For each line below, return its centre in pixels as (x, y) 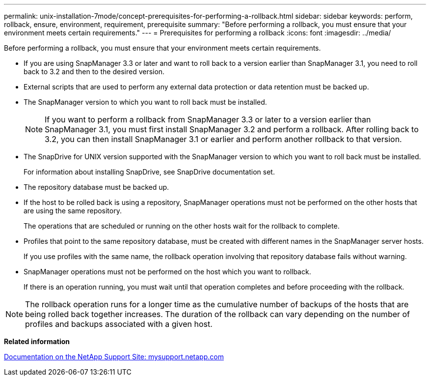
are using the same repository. (73, 211)
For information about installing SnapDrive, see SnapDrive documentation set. (149, 172)
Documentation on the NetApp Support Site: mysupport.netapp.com (114, 357)
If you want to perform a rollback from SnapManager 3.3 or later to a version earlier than (208, 119)
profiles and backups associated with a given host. (119, 324)
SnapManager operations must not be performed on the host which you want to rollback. (167, 272)
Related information (37, 341)
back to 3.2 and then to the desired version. (94, 72)
